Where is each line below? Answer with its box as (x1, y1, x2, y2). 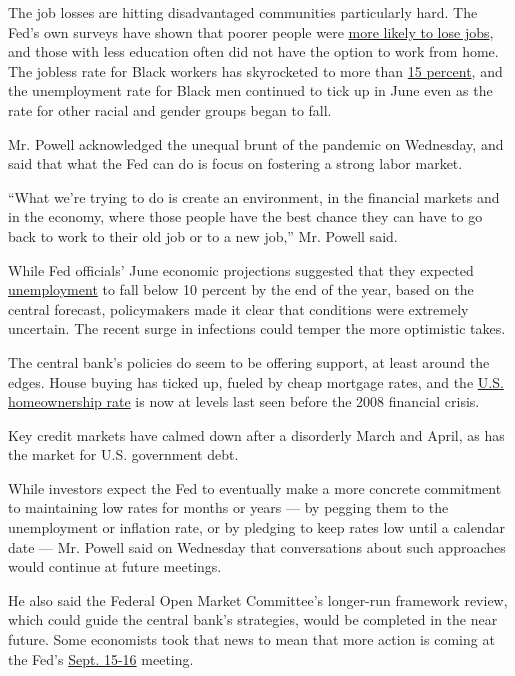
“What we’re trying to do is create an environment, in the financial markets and (8, 186, 500, 207)
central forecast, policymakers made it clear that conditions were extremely (8, 298, 469, 319)
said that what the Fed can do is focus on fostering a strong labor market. (8, 153, 463, 174)
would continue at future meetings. (8, 556, 222, 577)
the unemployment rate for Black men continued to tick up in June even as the (8, 80, 493, 101)
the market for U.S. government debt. (8, 444, 239, 465)
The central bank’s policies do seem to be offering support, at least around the (8, 351, 490, 372)
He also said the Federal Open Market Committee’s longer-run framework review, (8, 589, 508, 610)
